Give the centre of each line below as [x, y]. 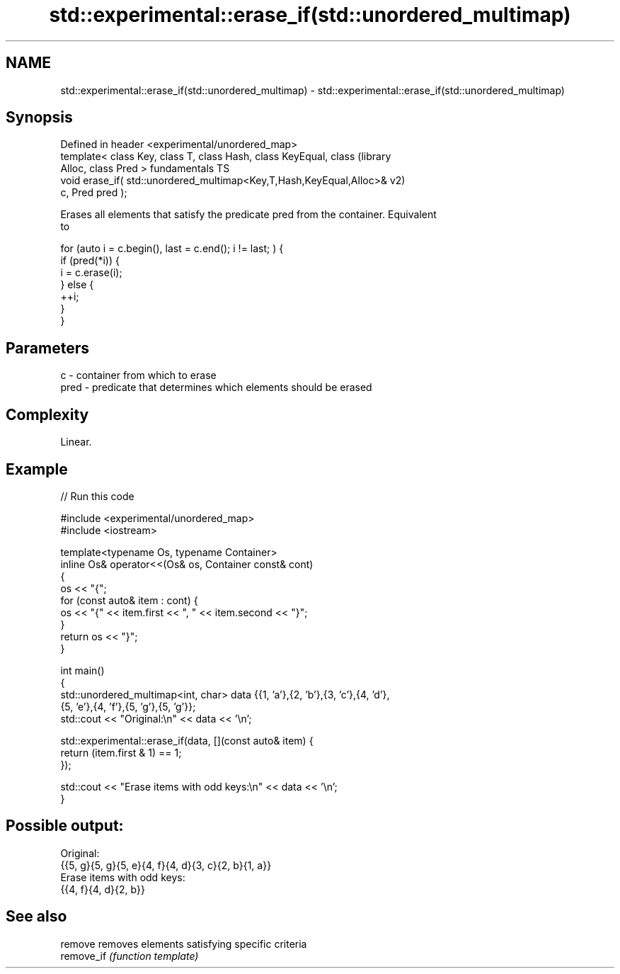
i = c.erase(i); [91, 273]
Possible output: [65, 826]
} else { [77, 285]
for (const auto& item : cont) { [129, 600]
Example [37, 469]
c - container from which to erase [138, 375]
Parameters [47, 348]
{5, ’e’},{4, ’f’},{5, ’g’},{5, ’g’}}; [128, 706]
